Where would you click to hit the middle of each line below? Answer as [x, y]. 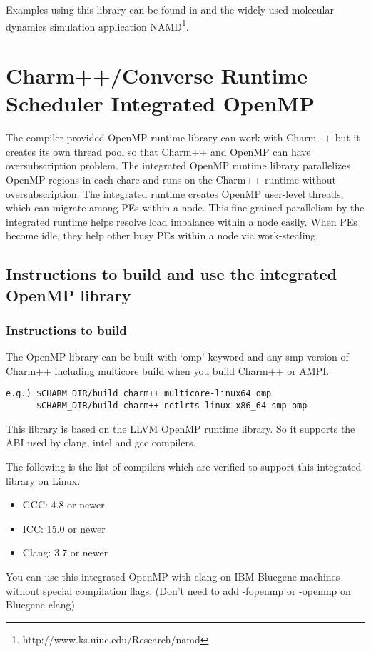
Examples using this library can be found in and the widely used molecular [170, 9]
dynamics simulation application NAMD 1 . [97, 25]
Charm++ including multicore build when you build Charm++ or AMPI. [168, 370]
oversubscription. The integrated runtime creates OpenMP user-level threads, [175, 193]
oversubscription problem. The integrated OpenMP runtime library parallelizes [178, 165]
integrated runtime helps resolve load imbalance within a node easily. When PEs [182, 221]
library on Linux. [43, 480]
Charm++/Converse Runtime [157, 75]
